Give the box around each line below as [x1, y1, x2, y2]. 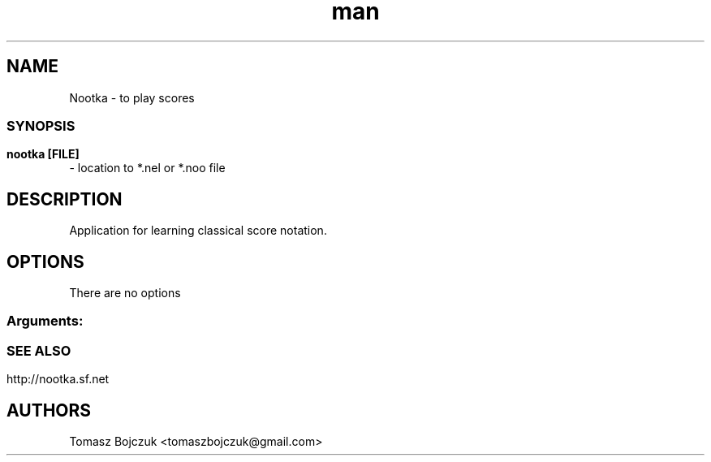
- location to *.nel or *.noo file [69, 161, 226, 175]
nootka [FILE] [6, 147, 80, 162]
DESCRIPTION [6, 188, 123, 209]
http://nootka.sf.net [6, 372, 110, 386]
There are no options [69, 286, 181, 300]
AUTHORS [6, 399, 92, 421]
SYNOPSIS [6, 117, 75, 134]
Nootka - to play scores [69, 90, 195, 105]
